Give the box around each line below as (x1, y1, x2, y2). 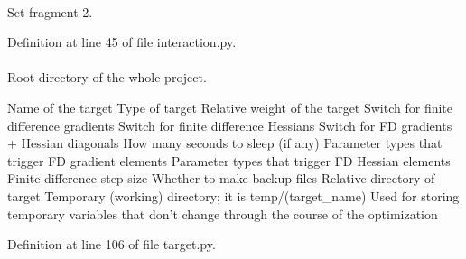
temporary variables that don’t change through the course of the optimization (7, 204, 438, 223)
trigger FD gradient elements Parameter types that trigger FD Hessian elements (7, 151, 451, 170)
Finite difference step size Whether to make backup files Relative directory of (7, 169, 435, 188)
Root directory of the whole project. (7, 68, 207, 87)
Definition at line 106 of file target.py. (7, 235, 216, 254)
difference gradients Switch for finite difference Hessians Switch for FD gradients (7, 116, 452, 134)
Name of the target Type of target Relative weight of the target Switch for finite (7, 97, 453, 116)
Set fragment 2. (7, 2, 93, 21)
